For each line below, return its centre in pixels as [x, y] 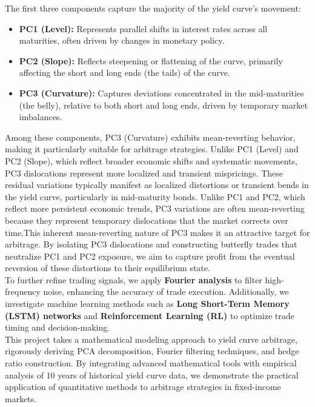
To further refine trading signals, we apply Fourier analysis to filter [134, 279]
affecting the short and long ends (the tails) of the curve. [124, 72]
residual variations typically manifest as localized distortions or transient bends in [157, 185]
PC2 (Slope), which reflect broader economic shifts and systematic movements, [151, 160]
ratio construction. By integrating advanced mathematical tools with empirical [151, 363]
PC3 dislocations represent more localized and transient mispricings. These [144, 173]
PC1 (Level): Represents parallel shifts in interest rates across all [143, 28]
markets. [21, 398]
